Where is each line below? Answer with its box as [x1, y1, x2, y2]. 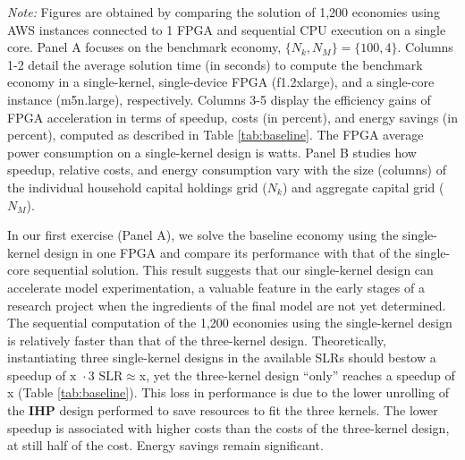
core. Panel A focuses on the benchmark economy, [7, 38, 282, 56]
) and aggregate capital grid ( [282, 177, 444, 196]
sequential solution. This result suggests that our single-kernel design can [33, 260, 434, 279]
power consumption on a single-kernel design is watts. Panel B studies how [7, 142, 417, 161]
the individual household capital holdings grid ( [7, 177, 267, 196]
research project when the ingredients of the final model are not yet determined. [7, 295, 446, 314]
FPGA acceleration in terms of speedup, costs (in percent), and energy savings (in [7, 107, 458, 126]
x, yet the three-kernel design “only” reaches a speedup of [139, 365, 455, 384]
